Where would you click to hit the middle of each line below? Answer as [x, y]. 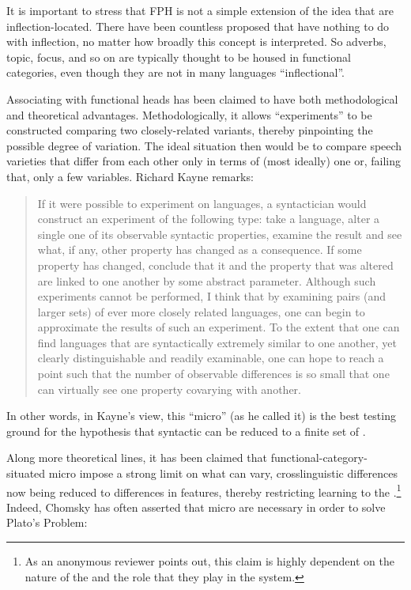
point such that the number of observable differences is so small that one [213, 374]
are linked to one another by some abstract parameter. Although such [207, 280]
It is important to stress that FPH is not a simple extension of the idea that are [200, 10]
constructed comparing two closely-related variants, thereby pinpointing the [190, 130]
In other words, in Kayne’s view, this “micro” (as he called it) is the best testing [201, 416]
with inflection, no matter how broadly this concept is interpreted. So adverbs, [196, 42]
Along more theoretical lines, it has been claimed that [137, 458]
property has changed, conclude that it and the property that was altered [215, 265]
